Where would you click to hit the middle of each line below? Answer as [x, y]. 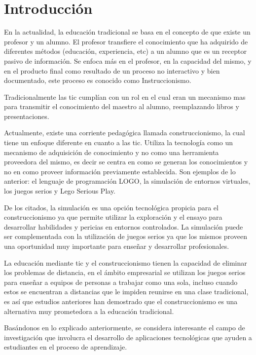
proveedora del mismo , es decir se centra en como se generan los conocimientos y [126, 162]
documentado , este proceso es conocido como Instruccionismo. [98, 80]
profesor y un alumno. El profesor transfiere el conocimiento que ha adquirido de [126, 41]
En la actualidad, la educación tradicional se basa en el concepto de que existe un [127, 32]
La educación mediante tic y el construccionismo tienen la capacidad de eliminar [126, 262]
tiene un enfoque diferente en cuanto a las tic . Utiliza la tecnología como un [119, 142]
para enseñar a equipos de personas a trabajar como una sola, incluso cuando [121, 282]
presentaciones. [27, 116]
